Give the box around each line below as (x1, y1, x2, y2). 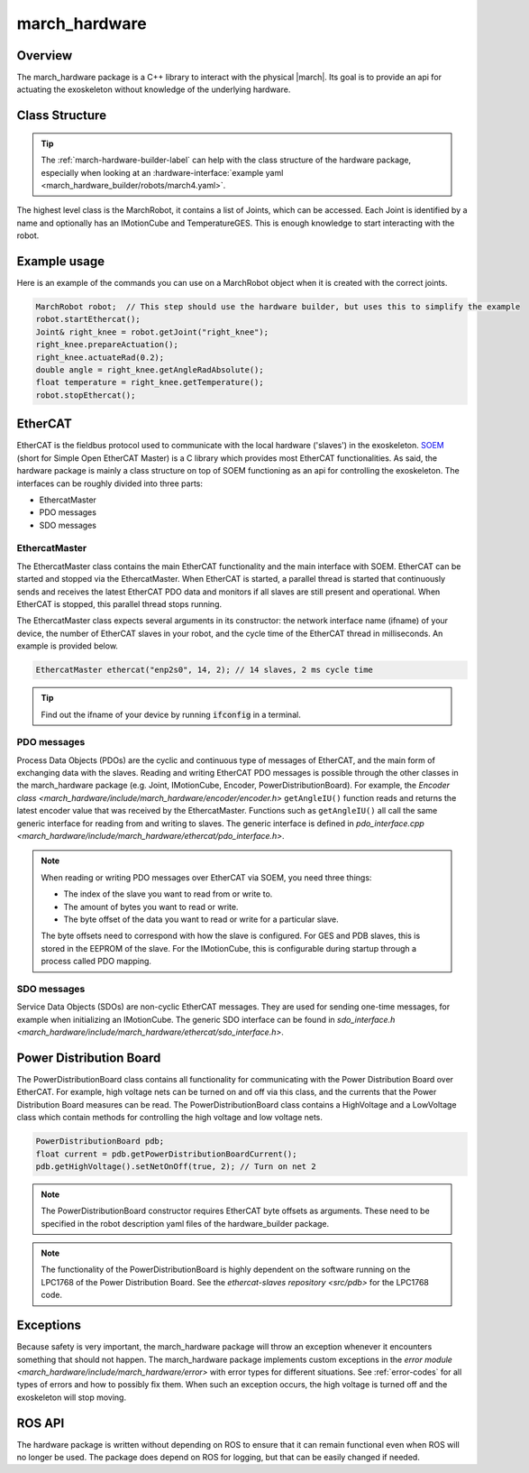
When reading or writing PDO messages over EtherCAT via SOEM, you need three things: (41, 871, 372, 883)
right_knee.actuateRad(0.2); (35, 352, 165, 363)
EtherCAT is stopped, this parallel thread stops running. (16, 598, 223, 609)
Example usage (16, 253, 105, 270)
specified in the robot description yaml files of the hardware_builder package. (41, 1218, 330, 1229)
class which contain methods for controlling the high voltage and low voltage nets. (16, 1112, 324, 1123)
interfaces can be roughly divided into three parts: (16, 478, 203, 489)
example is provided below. (16, 640, 119, 651)
